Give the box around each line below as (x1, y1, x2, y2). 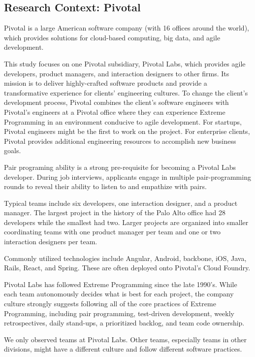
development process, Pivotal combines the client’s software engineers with (4, 97, 229, 107)
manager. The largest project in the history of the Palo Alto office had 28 (4, 207, 226, 218)
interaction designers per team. (4, 236, 97, 247)
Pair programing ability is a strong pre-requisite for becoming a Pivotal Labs (4, 162, 236, 172)
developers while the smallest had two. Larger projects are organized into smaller (4, 217, 249, 227)
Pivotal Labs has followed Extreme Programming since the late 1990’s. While (4, 279, 237, 289)
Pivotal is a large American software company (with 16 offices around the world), (4, 23, 249, 33)
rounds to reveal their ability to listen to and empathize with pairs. (4, 181, 207, 192)
